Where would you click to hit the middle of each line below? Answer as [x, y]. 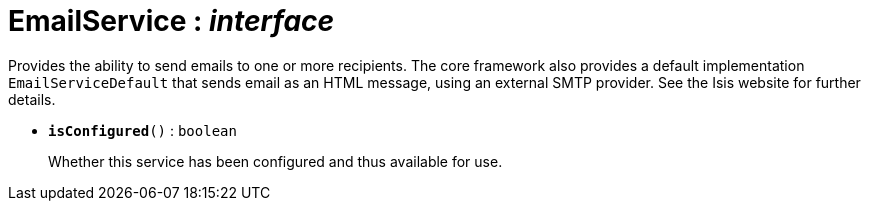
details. [32, 99]
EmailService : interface [171, 21]
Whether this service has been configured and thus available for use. [275, 161]
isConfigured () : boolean [142, 130]
